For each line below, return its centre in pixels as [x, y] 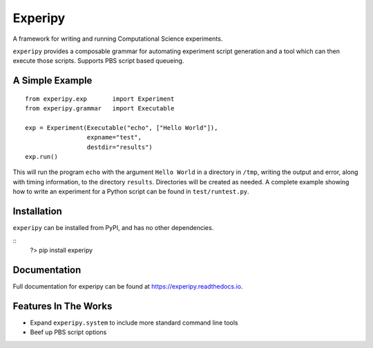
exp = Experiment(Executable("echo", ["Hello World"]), [122, 127]
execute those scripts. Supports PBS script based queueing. [98, 61]
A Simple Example [52, 80]
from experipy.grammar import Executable [100, 108]
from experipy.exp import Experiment [100, 99]
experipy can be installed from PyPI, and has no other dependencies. [113, 228]
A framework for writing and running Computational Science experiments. [118, 39]
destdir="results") [120, 147]
